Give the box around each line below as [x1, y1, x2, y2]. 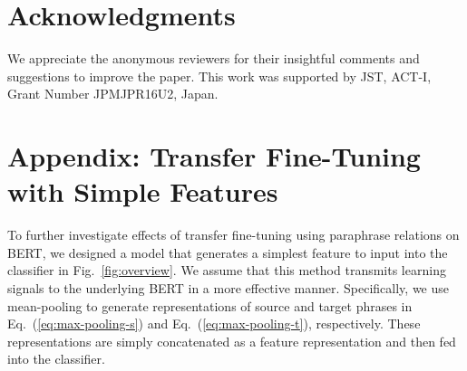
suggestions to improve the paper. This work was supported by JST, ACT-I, [7, 66, 432, 85]
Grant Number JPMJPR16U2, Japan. [7, 84, 219, 103]
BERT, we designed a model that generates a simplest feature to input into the [7, 243, 448, 262]
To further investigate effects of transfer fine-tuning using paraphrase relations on [7, 225, 460, 244]
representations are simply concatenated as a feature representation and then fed [7, 331, 456, 350]
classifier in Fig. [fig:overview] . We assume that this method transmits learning [7, 261, 446, 280]
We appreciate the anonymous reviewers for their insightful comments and [7, 49, 420, 68]
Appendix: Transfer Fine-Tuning [7, 138, 421, 175]
